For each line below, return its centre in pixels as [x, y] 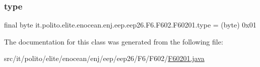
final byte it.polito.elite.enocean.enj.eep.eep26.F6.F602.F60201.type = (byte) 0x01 [130, 25]
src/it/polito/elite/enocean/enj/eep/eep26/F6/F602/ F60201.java [104, 58]
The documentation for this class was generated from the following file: [114, 41]
